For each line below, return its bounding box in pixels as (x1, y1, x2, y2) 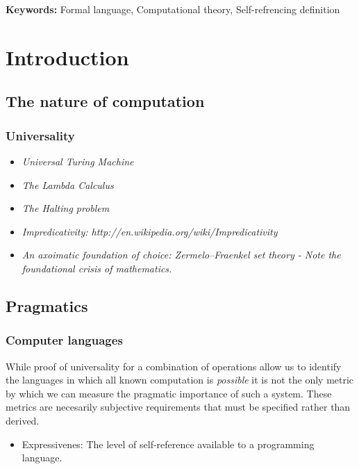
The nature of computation (6, 90, 205, 112)
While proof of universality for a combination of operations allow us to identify (6, 359, 342, 373)
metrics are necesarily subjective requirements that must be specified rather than (6, 400, 351, 414)
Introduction (6, 42, 129, 71)
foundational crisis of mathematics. (22, 261, 172, 275)
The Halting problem (22, 201, 110, 215)
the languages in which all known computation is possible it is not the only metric (6, 372, 354, 387)
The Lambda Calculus (22, 177, 114, 192)
